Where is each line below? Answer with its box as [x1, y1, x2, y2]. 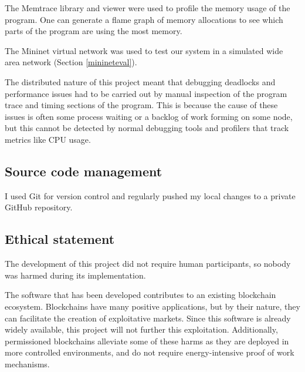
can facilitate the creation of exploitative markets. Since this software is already [5, 311, 291, 324]
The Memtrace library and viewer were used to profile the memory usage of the [5, 2, 290, 14]
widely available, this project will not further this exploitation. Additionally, [5, 323, 278, 336]
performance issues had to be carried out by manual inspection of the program [5, 87, 287, 99]
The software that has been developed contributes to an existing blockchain [5, 289, 276, 301]
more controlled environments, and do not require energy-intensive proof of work [5, 346, 294, 358]
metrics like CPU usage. [5, 133, 91, 145]
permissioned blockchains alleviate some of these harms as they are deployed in [5, 334, 289, 347]
